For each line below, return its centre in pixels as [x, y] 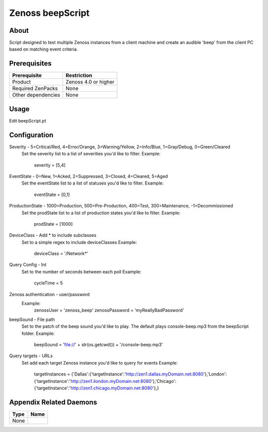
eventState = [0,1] [52, 194]
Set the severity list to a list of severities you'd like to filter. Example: [91, 154]
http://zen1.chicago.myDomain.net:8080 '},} [115, 388]
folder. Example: [38, 333]
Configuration [31, 135]
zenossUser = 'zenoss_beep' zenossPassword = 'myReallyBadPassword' [109, 310]
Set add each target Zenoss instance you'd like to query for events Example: [100, 363]
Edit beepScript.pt [28, 121]
